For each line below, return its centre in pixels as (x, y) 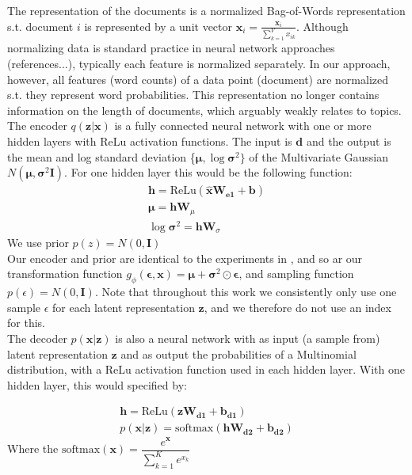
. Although (322, 26)
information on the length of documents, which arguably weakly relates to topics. (204, 110)
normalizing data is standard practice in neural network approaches (171, 48)
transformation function (65, 274)
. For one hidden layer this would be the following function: (208, 172)
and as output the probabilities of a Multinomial (238, 353)
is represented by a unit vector (158, 26)
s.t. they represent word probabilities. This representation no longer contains (193, 95)
